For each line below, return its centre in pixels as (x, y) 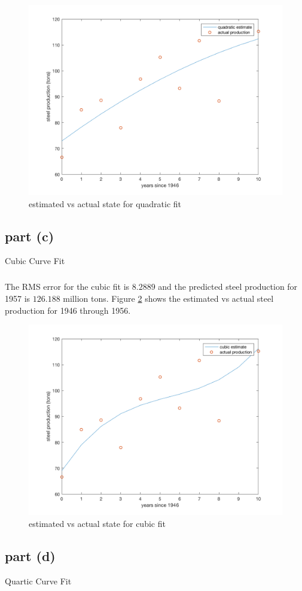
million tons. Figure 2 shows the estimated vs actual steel (168, 298)
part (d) (30, 555)
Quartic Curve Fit (38, 581)
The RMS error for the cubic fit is (67, 287)
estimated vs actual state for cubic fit (97, 523)
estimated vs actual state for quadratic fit (105, 203)
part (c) (30, 236)
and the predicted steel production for (228, 287)
